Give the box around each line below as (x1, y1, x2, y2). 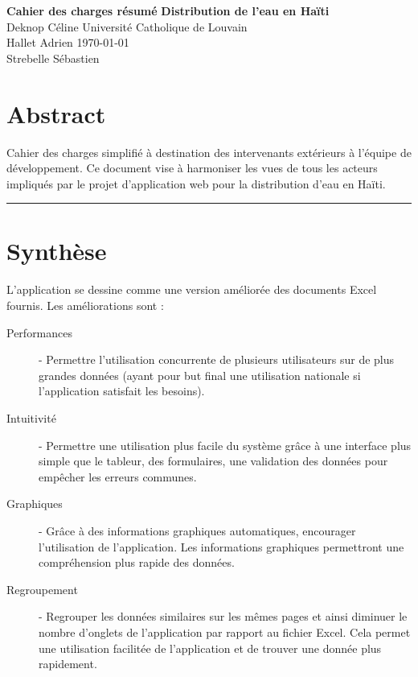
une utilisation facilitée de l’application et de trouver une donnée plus (39, 639, 382, 656)
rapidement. (39, 655, 97, 672)
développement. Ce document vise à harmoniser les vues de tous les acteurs (6, 159, 378, 176)
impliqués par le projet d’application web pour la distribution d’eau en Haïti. (6, 175, 386, 192)
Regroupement (6, 580, 78, 597)
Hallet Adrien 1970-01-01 (6, 34, 129, 51)
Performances (6, 324, 73, 341)
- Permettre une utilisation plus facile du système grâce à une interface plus (39, 436, 412, 453)
